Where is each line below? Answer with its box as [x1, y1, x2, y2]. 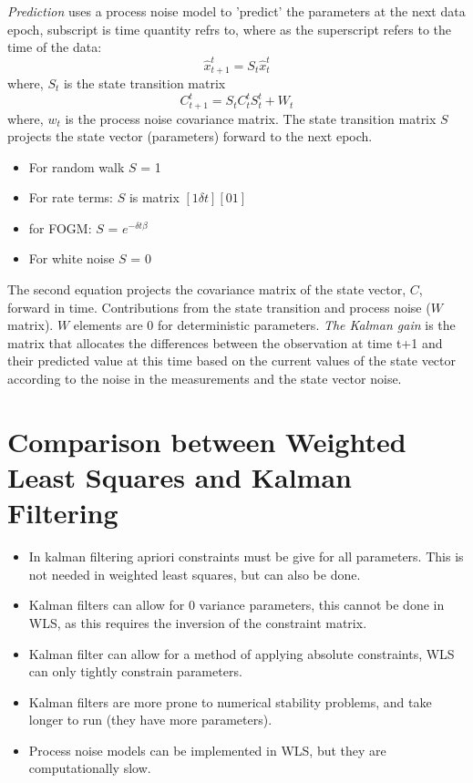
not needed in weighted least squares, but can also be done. [28, 564, 361, 583]
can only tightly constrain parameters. [28, 662, 242, 681]
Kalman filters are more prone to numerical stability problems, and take [28, 692, 432, 711]
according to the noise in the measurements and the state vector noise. [7, 369, 402, 388]
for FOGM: [28, 218, 92, 237]
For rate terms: [28, 188, 113, 207]
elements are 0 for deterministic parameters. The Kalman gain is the [73, 315, 456, 335]
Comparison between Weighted [7, 422, 406, 459]
